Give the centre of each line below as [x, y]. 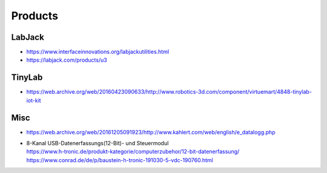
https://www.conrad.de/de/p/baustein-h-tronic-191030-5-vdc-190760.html [120, 160]
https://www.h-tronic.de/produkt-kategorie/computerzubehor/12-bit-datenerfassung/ [133, 152]
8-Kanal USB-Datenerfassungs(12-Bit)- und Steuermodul [97, 143]
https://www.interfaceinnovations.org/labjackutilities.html [98, 52]
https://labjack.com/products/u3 [67, 60]
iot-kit [34, 100]
